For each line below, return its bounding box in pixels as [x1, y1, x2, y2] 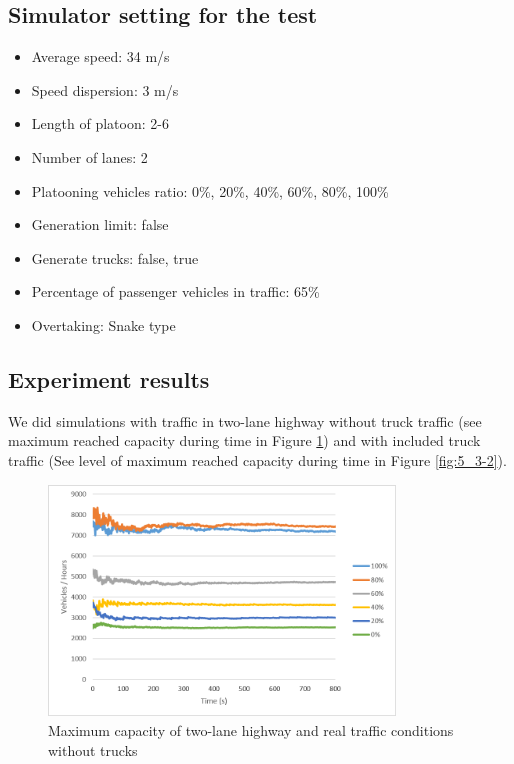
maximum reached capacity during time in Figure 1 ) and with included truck [8, 430, 481, 451]
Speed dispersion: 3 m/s [31, 79, 179, 100]
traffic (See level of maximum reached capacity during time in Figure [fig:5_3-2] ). [8, 449, 507, 470]
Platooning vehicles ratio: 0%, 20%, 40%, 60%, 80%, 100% [31, 180, 389, 201]
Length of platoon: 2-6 [31, 113, 169, 134]
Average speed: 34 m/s [31, 46, 170, 67]
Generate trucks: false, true [31, 247, 199, 268]
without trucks [48, 739, 138, 760]
